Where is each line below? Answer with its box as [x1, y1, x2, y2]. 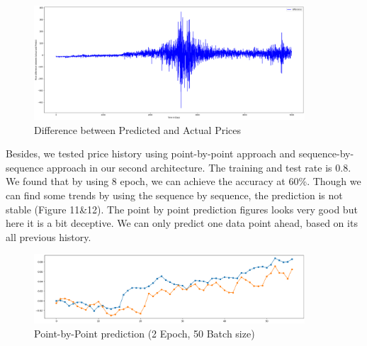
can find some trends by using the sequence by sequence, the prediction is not [6, 187, 343, 202]
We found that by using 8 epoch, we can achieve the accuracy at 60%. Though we [6, 174, 361, 189]
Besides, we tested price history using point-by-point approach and [6, 146, 296, 161]
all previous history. [6, 229, 91, 244]
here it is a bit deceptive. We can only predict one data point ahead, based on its [6, 216, 358, 230]
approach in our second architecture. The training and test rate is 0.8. [47, 160, 351, 174]
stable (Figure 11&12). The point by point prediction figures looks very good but [6, 201, 358, 216]
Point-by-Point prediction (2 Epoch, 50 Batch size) [34, 325, 255, 340]
